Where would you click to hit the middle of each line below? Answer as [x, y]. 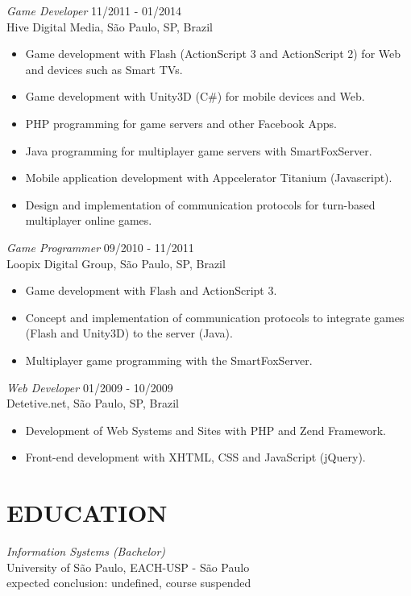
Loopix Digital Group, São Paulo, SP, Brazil [116, 263]
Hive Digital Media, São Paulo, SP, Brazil [110, 26]
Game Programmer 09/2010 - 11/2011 [100, 247]
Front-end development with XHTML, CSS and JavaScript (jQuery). [195, 457]
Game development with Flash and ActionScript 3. [151, 290]
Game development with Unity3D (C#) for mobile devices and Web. [195, 96]
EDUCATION [87, 513]
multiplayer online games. [89, 220]
